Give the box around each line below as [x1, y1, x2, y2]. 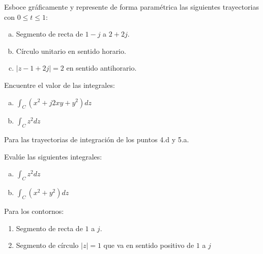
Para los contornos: [4, 205, 64, 216]
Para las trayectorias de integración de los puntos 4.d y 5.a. [4, 134, 189, 145]
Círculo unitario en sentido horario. [16, 45, 126, 56]
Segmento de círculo [16, 240, 79, 250]
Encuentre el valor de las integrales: [4, 79, 115, 90]
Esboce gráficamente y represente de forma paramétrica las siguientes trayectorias [4, 2, 259, 12]
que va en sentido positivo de [103, 240, 194, 250]
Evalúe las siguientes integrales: [4, 151, 102, 162]
